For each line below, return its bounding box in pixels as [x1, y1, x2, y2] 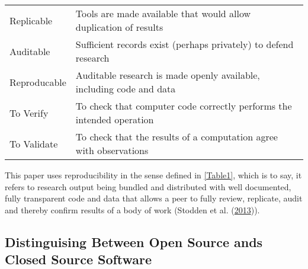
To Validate [9, 136, 58, 150]
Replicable [9, 13, 53, 27]
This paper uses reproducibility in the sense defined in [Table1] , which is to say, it [5, 169, 302, 181]
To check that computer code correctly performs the [75, 99, 292, 113]
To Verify [9, 105, 49, 120]
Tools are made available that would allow [75, 7, 251, 20]
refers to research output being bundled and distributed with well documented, [5, 180, 291, 193]
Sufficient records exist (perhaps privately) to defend [75, 37, 294, 51]
